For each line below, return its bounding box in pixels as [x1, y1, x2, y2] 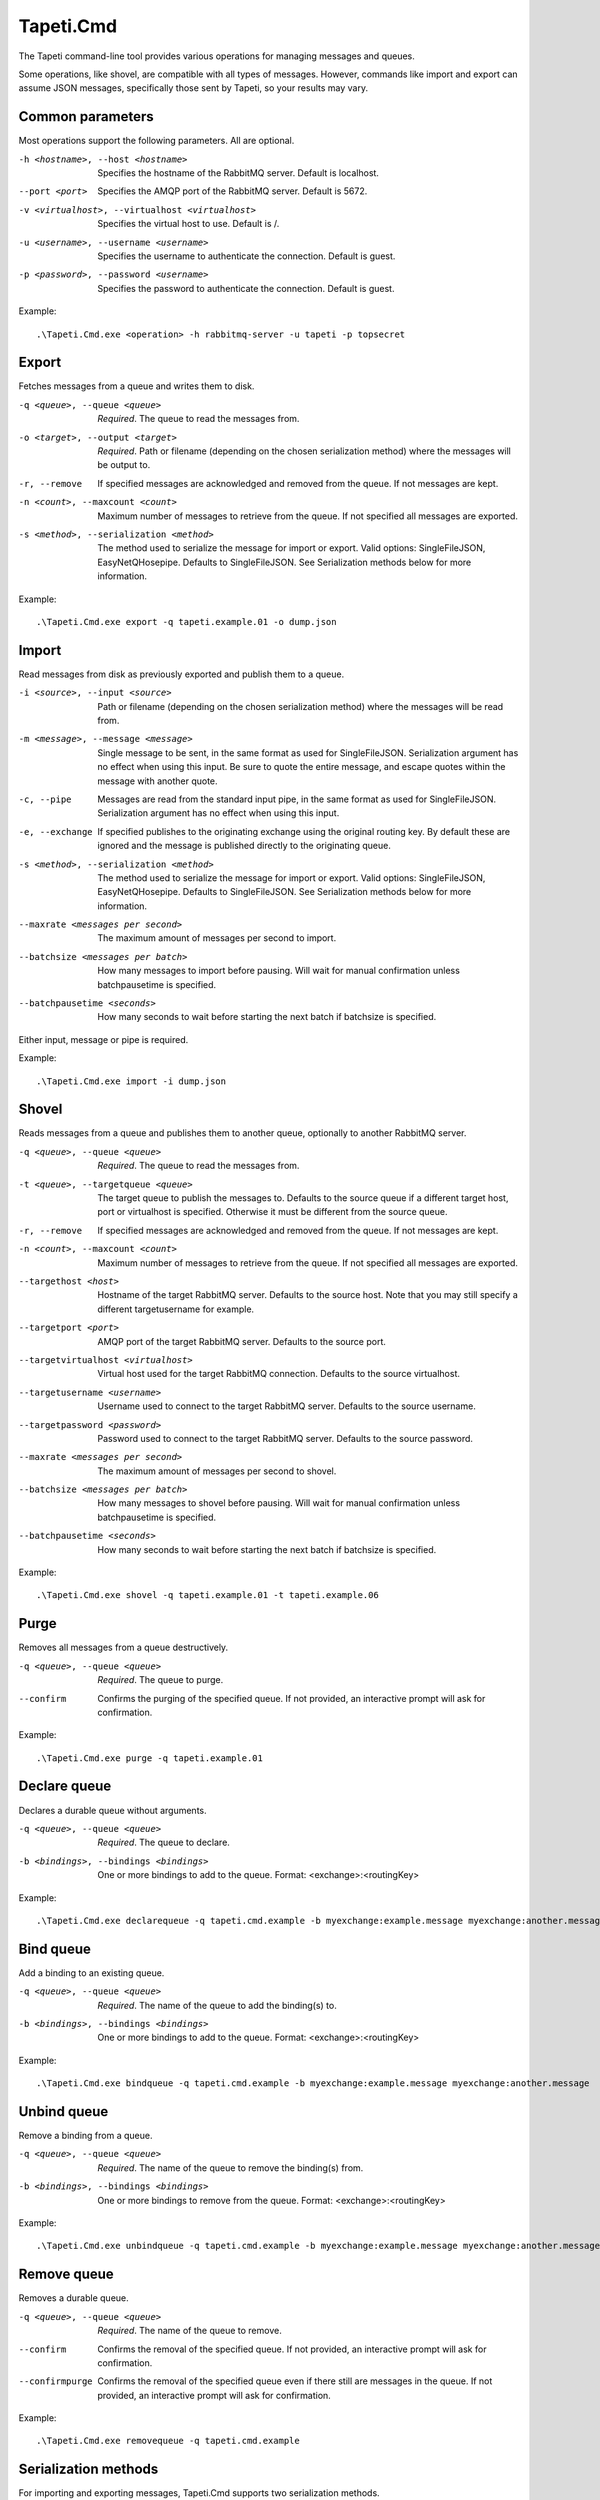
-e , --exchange [18, 826, 94, 837]
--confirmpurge [18, 2376, 94, 2387]
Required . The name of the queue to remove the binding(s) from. [97, 2161, 364, 2174]
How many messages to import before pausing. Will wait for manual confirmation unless [97, 965, 460, 977]
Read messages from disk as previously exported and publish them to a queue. [18, 668, 345, 680]
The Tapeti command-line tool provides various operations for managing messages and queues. [18, 50, 415, 62]
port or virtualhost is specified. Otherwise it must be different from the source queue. [97, 1206, 448, 1218]
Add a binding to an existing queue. [18, 1966, 165, 1979]
